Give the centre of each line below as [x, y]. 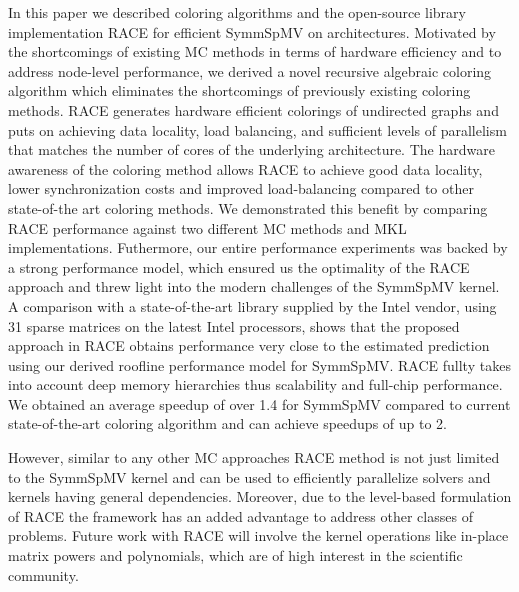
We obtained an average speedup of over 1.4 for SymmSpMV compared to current [259, 403]
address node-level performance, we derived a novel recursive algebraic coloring [250, 70]
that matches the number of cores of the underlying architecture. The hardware [251, 149]
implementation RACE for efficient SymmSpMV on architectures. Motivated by [252, 31]
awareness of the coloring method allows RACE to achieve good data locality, [245, 168]
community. [43, 574]
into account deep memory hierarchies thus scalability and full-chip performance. [255, 384]
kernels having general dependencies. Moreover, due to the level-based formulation [260, 496]
